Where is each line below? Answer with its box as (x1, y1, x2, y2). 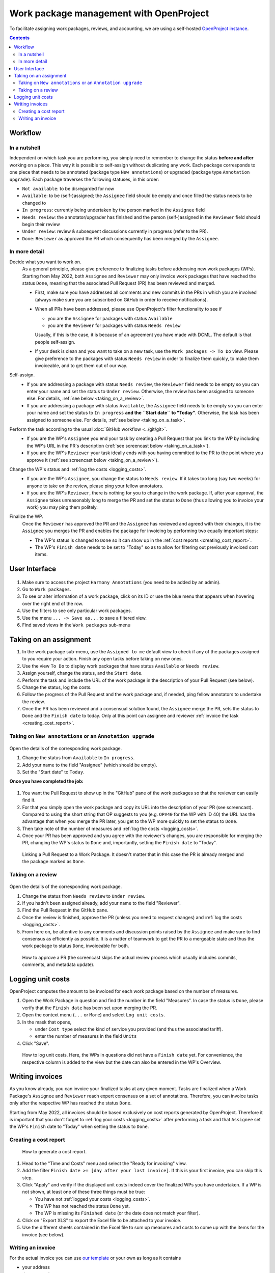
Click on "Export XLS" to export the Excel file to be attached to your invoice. (22, 1217, 182, 1223)
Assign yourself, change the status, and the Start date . (22, 670, 143, 676)
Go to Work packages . (22, 586, 71, 593)
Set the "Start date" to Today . (22, 769, 85, 775)
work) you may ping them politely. (26, 504, 98, 510)
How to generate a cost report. (22, 1149, 87, 1155)
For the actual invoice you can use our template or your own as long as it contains (9, 1255, 181, 1261)
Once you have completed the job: (9, 778, 84, 784)
